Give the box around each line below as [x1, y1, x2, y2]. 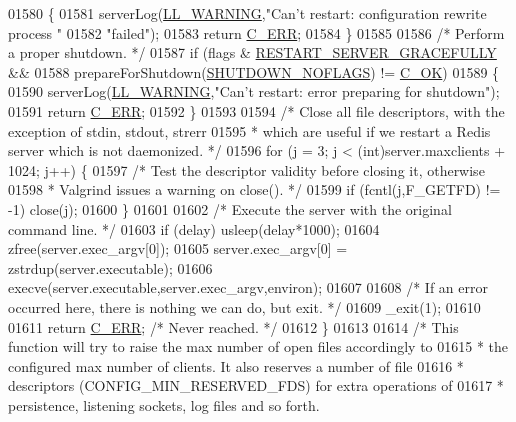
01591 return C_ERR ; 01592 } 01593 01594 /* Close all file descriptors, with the [8, 100, 505, 121]
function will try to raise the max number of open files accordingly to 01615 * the [8, 336, 509, 357]
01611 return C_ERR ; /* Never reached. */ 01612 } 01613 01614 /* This [8, 316, 459, 337]
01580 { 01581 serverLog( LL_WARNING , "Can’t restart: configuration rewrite [8, 3, 487, 23]
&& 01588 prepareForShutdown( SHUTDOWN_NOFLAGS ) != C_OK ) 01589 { [8, 61, 500, 82]
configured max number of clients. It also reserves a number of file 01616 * [8, 355, 464, 376]
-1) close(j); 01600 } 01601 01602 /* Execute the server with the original [8, 198, 452, 219]
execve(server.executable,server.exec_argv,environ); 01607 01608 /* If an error [8, 277, 488, 298]
